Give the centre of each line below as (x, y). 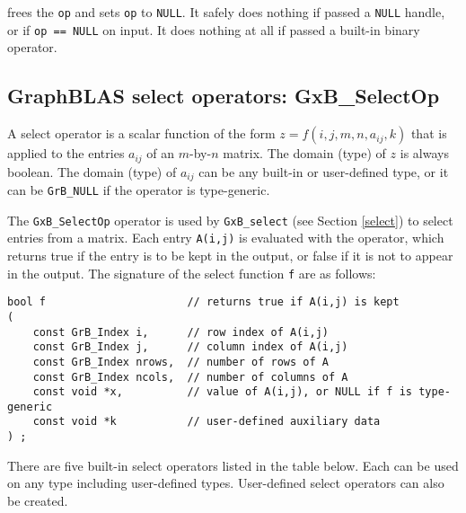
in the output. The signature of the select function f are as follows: (192, 273)
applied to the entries (66, 153)
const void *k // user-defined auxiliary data (207, 422)
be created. (38, 500)
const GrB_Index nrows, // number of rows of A (180, 362)
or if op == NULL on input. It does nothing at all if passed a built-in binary (214, 29)
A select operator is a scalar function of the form (141, 133)
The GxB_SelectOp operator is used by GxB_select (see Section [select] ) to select (230, 220)
